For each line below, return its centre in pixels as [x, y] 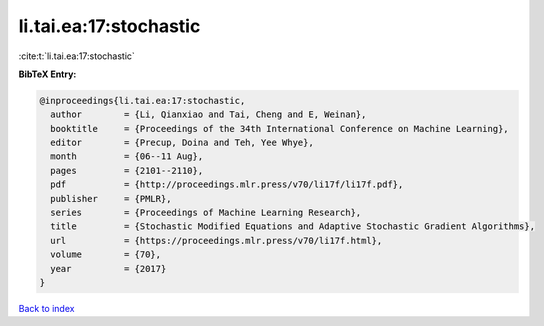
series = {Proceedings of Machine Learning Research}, [206, 213]
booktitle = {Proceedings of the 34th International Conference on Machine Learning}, [279, 128]
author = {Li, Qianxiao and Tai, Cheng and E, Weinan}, [208, 114]
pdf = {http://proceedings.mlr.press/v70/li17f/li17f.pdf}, [227, 184]
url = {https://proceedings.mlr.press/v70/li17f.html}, [216, 240]
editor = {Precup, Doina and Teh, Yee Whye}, [182, 143]
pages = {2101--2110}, [127, 170]
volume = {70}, [106, 254]
